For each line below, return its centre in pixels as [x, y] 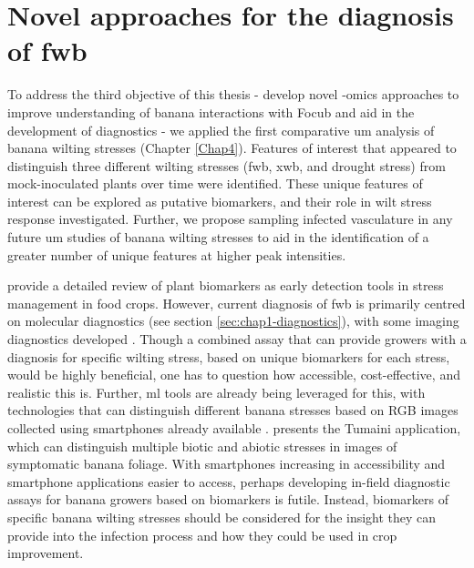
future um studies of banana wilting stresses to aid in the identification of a [218, 237]
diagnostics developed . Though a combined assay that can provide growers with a [237, 339]
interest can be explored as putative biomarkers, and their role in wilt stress [220, 201]
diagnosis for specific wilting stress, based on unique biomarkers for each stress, [229, 356]
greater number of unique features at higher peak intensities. [177, 254]
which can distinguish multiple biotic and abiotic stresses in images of [202, 446]
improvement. [46, 553]
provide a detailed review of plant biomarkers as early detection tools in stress [226, 285]
